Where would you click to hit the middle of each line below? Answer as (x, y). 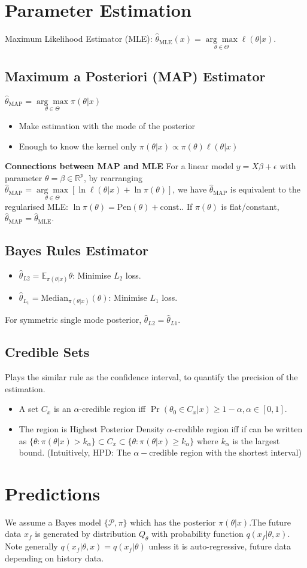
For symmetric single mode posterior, (73, 320)
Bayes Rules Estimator (77, 250)
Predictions (53, 493)
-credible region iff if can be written (237, 428)
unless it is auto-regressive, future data (220, 546)
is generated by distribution (86, 534)
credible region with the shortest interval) (225, 452)
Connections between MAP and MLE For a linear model (119, 166)
